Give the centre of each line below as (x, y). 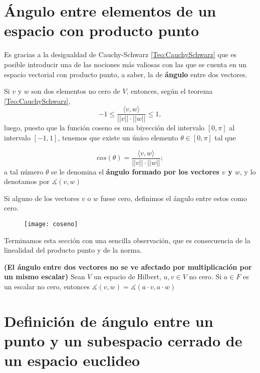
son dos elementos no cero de (76, 91)
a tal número (24, 171)
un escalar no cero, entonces (47, 286)
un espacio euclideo (72, 360)
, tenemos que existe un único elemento (118, 137)
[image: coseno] (51, 224)
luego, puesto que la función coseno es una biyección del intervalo (104, 128)
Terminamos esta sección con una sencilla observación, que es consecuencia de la (127, 240)
